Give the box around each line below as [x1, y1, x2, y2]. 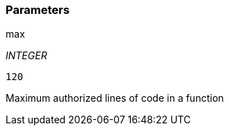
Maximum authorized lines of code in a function [6, 92, 224, 105]
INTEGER [6, 49, 47, 62]
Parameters [6, 3, 70, 17]
